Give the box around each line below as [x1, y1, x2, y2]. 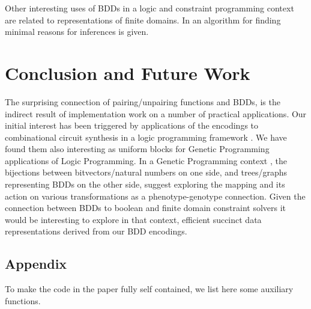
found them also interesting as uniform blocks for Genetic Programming [5, 142, 270, 155]
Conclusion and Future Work [5, 60, 250, 85]
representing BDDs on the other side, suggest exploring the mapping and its [5, 178, 285, 191]
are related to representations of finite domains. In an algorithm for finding [5, 13, 281, 26]
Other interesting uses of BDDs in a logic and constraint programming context [5, 2, 294, 14]
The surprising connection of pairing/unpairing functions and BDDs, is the [5, 95, 280, 108]
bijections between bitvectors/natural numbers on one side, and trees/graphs [5, 166, 288, 179]
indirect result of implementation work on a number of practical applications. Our [5, 107, 307, 120]
